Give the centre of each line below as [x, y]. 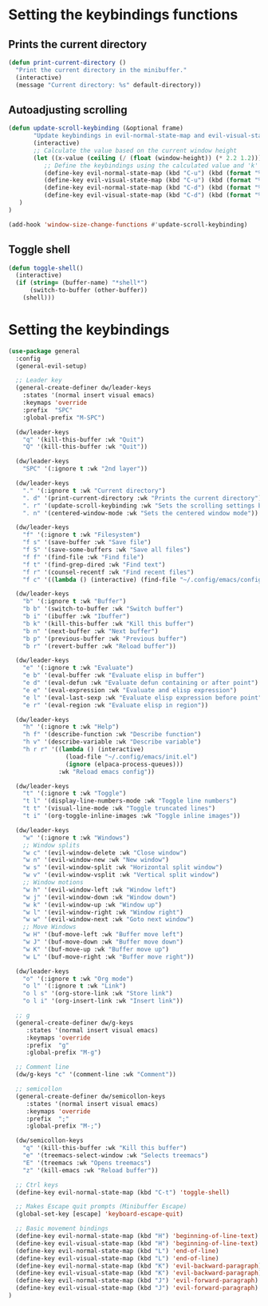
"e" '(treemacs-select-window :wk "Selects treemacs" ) [116, 1156]
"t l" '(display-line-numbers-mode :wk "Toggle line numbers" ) [130, 801]
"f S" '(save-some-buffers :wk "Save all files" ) [107, 550]
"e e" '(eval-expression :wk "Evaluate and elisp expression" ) [130, 690]
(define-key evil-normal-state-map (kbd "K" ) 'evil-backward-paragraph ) [139, 1266]
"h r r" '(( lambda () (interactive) [84, 750]
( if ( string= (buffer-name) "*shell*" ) [82, 283]
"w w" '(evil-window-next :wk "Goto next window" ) [108, 919]
